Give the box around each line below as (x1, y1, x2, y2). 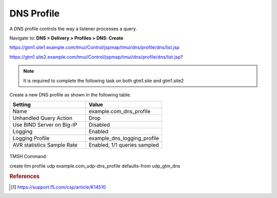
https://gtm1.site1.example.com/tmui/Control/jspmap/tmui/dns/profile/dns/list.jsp (9, 44, 180, 51)
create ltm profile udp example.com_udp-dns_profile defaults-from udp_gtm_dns (9, 163, 181, 169)
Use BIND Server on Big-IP (12, 121, 77, 128)
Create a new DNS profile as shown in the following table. (9, 91, 131, 97)
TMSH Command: (9, 153, 47, 160)
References (9, 173, 40, 180)
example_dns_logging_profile (88, 135, 159, 142)
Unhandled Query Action (12, 114, 73, 122)
